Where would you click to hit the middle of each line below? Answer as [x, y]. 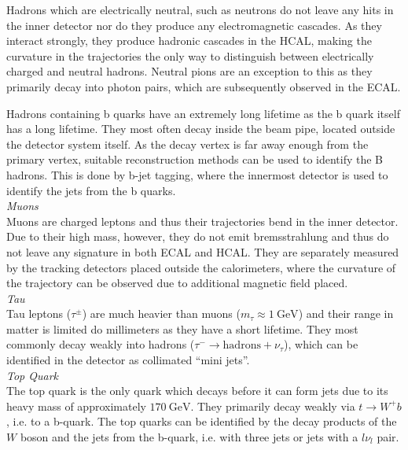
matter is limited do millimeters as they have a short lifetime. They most [182, 328]
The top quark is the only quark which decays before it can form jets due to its [197, 391]
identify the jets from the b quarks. [91, 190]
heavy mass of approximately [76, 406]
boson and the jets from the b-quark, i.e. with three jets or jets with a [189, 437]
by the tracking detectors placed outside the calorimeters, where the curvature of [201, 267]
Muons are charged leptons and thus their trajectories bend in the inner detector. [202, 221]
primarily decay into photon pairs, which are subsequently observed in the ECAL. [204, 86]
